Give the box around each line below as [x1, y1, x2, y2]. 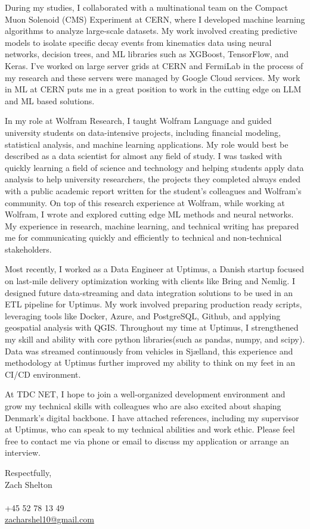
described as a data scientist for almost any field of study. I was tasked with [5, 150, 282, 162]
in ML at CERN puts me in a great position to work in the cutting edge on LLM [5, 83, 302, 95]
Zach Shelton [5, 478, 52, 490]
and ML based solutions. [5, 94, 95, 107]
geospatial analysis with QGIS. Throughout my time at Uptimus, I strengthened [5, 321, 299, 334]
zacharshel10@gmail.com [5, 513, 94, 525]
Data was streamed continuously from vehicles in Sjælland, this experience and [5, 344, 293, 357]
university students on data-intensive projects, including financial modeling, [5, 126, 281, 138]
